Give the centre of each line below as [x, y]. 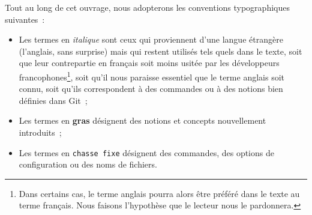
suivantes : [25, 19]
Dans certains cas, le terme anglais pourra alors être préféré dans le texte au [159, 193]
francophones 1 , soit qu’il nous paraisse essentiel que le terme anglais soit [151, 76]
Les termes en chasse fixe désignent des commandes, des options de [146, 152]
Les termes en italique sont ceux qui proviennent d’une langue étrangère [151, 39]
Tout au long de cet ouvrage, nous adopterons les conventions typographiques [147, 7]
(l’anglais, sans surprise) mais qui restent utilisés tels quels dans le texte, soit [160, 51]
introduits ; [40, 132]
